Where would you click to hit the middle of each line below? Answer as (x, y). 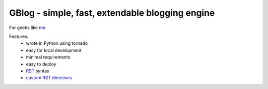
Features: (19, 36)
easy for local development (54, 50)
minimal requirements (48, 57)
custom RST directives (49, 78)
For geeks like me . (28, 28)
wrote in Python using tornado (57, 43)
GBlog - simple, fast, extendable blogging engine (112, 13)
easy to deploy (41, 64)
